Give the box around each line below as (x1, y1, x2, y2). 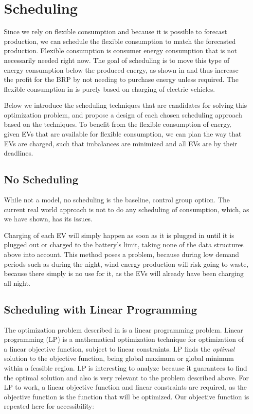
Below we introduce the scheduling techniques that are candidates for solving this (4, 100, 247, 110)
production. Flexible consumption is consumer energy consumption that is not (4, 45, 237, 56)
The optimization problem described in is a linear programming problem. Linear (4, 324, 243, 335)
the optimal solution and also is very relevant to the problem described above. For (4, 372, 249, 382)
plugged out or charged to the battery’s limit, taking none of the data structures (4, 239, 244, 250)
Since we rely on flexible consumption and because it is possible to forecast (4, 26, 227, 37)
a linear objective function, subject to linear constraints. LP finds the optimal (4, 343, 235, 354)
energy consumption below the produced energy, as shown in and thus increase (4, 64, 238, 75)
